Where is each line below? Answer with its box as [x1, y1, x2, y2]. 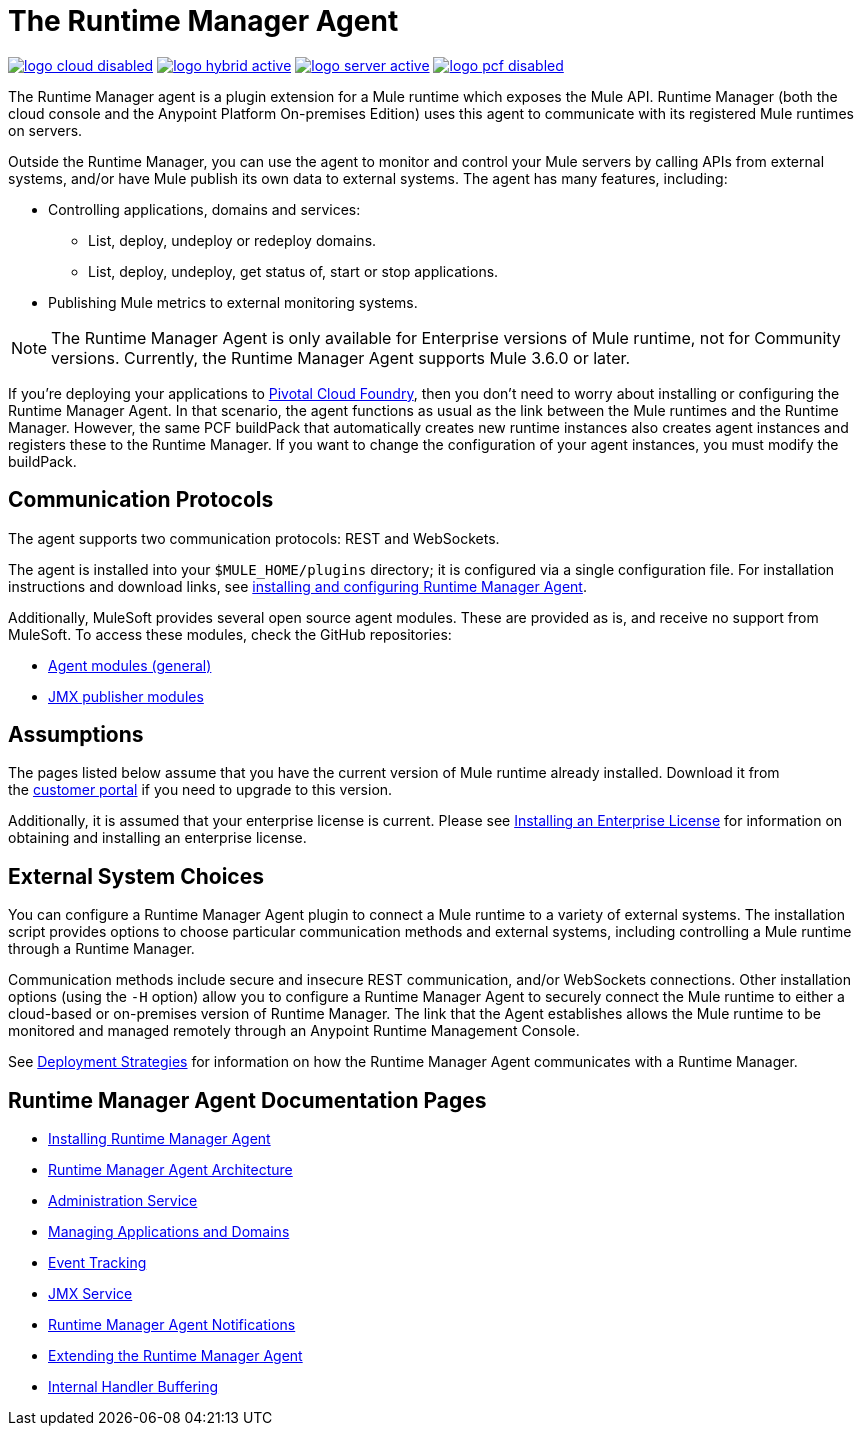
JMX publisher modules [48, 687, 204, 705]
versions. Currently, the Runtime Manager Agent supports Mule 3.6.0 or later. [51, 347, 631, 368]
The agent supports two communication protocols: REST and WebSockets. [8, 529, 500, 547]
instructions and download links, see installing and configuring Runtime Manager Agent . [8, 577, 587, 595]
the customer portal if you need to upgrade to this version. [8, 781, 393, 799]
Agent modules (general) [48, 656, 212, 674]
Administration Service [48, 1192, 198, 1210]
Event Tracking [48, 1254, 147, 1272]
